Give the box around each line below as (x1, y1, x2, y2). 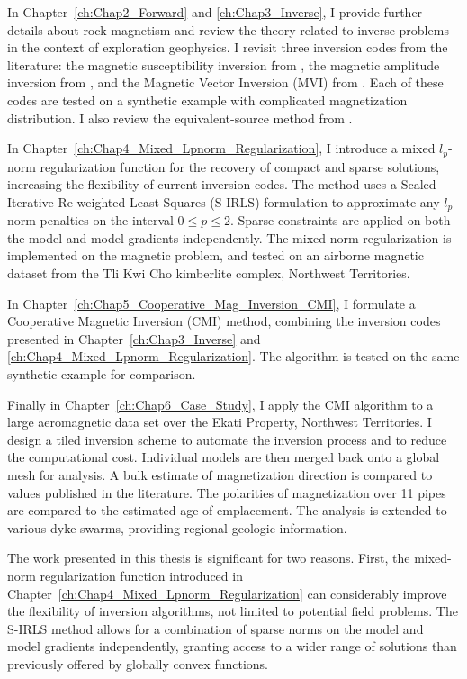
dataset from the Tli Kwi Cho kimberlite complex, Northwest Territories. (7, 264, 410, 283)
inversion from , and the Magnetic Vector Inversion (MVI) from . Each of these (7, 73, 444, 92)
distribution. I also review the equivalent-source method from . (7, 108, 353, 127)
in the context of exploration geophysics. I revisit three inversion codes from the (7, 38, 448, 57)
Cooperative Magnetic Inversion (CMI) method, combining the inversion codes (7, 312, 441, 330)
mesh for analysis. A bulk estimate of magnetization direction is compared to (7, 465, 433, 484)
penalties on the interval (40, 211, 174, 230)
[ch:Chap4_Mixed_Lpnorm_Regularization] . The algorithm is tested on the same (7, 347, 460, 366)
